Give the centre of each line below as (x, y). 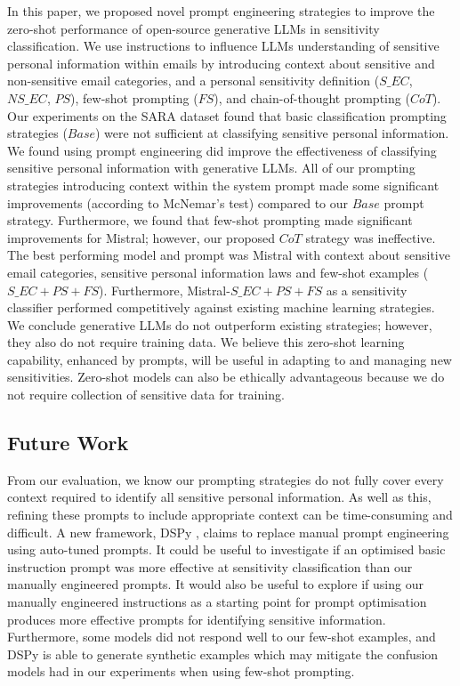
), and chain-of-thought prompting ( (312, 97)
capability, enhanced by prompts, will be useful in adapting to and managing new (230, 359)
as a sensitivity (367, 290)
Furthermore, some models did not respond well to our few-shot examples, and (222, 637)
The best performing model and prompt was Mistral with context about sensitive (229, 255)
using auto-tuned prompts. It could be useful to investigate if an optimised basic (226, 549)
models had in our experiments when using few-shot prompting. (181, 671)
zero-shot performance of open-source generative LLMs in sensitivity (194, 28)
